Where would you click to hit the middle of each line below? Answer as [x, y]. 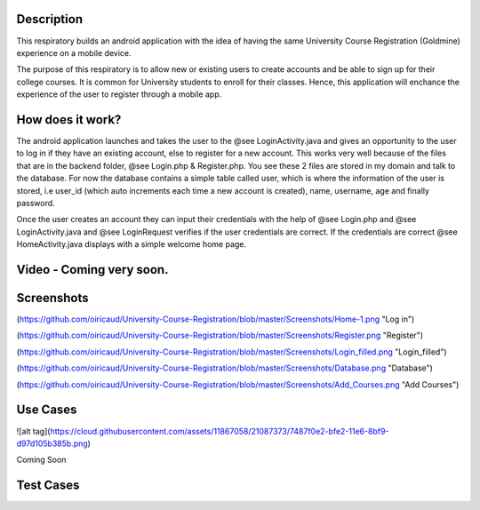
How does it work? [69, 120]
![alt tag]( [33, 431]
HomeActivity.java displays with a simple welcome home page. [132, 244]
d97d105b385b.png [52, 443]
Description [50, 19]
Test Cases [48, 486]
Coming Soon [41, 460]
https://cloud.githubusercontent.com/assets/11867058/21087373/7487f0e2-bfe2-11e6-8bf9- [220, 431]
